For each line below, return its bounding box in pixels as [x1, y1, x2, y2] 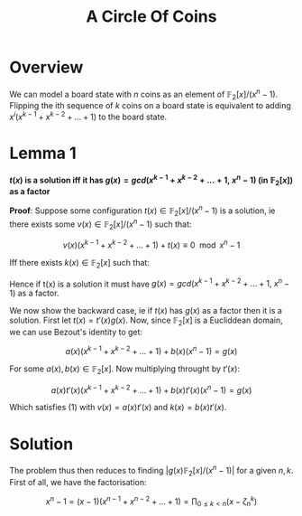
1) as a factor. [9, 287, 59, 299]
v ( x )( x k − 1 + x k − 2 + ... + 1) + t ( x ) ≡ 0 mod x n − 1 [62, 238, 241, 250]
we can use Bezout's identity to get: [9, 327, 142, 338]
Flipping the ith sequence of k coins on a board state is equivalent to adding [9, 100, 291, 111]
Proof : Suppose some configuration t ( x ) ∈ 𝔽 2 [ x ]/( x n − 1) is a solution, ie [9, 203, 276, 218]
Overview [9, 57, 84, 78]
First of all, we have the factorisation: [9, 476, 147, 487]
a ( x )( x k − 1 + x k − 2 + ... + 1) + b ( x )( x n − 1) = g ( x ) [65, 344, 238, 356]
